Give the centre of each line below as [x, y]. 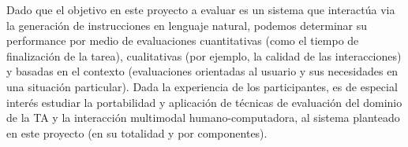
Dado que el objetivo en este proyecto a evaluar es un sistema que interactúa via [201, 9]
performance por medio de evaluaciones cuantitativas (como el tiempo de [183, 40]
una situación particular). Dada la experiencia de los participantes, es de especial [202, 86]
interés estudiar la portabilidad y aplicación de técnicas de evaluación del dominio [204, 102]
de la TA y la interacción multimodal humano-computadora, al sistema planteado [203, 118]
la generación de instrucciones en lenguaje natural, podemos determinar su [187, 25]
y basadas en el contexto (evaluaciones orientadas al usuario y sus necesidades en [202, 71]
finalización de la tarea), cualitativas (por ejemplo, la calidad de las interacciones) [204, 55]
